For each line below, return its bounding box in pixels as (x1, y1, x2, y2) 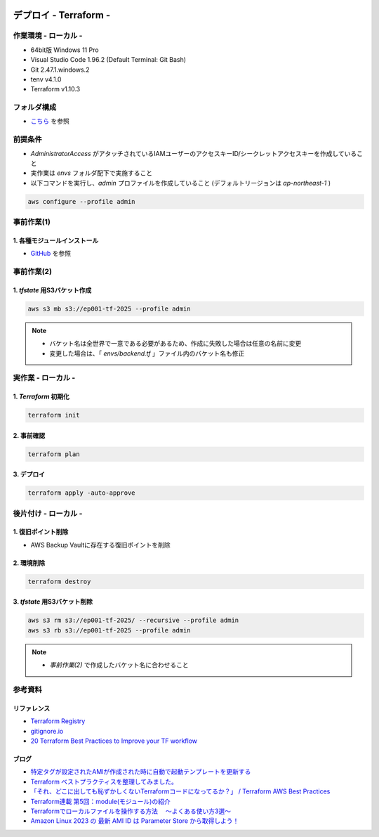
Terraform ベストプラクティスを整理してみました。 (30, 777, 178, 786)
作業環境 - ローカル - (13, 31, 83, 41)
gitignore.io (30, 727, 64, 735)
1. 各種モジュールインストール (13, 236, 99, 245)
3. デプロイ (13, 470, 46, 479)
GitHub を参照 (30, 249, 72, 258)
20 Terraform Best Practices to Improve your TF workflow (30, 737, 198, 745)
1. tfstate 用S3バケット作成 (13, 285, 92, 294)
